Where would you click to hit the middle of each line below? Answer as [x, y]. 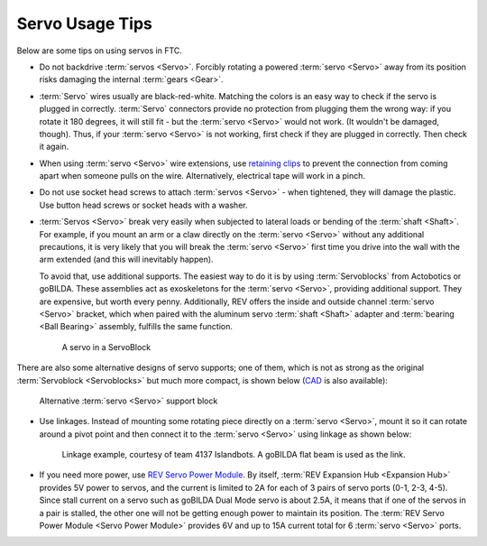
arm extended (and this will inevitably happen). [126, 259]
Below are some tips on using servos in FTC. [99, 51]
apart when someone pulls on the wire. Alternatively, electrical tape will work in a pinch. [202, 176]
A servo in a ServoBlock [106, 347]
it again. [54, 147]
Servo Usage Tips [84, 23]
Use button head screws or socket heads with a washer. [143, 205]
